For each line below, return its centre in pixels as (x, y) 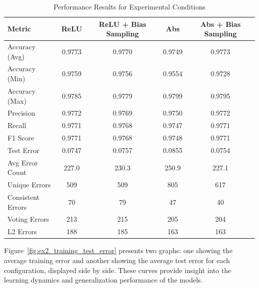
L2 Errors (22, 231)
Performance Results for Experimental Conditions (129, 6)
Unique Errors (29, 185)
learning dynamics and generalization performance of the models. (103, 280)
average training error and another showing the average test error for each (117, 260)
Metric (19, 29)
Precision (21, 113)
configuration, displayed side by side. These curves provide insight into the (118, 270)
